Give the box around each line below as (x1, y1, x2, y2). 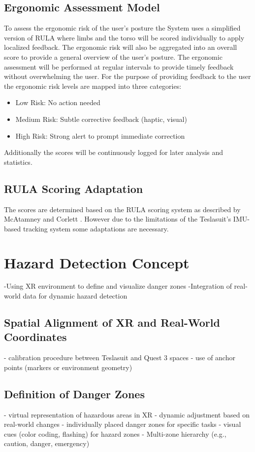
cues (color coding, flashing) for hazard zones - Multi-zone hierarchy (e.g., (4, 428, 226, 439)
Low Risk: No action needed (15, 97, 100, 108)
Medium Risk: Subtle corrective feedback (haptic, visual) (15, 113, 187, 124)
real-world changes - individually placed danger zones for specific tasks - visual (4, 419, 241, 429)
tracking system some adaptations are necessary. (23, 223, 169, 233)
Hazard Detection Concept (4, 252, 190, 272)
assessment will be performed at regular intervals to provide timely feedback (4, 61, 234, 72)
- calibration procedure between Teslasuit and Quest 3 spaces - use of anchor (4, 352, 235, 363)
